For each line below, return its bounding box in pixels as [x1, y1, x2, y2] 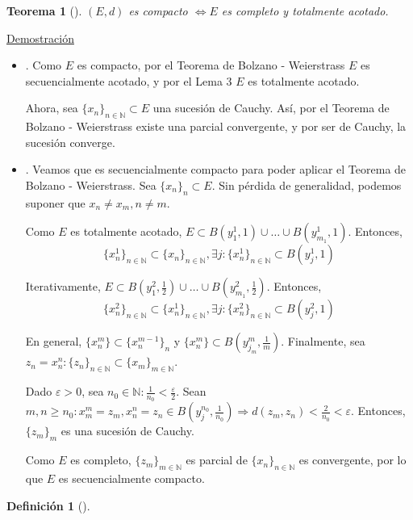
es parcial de [186, 451, 248, 468]
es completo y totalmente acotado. [221, 2, 389, 19]
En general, [25, 333, 82, 350]
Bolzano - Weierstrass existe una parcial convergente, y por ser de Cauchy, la [25, 118, 407, 135]
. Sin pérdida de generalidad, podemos [211, 176, 402, 193]
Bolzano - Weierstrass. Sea [25, 176, 156, 193]
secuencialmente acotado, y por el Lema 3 [25, 72, 232, 89]
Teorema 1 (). [6, 2, 82, 19]
